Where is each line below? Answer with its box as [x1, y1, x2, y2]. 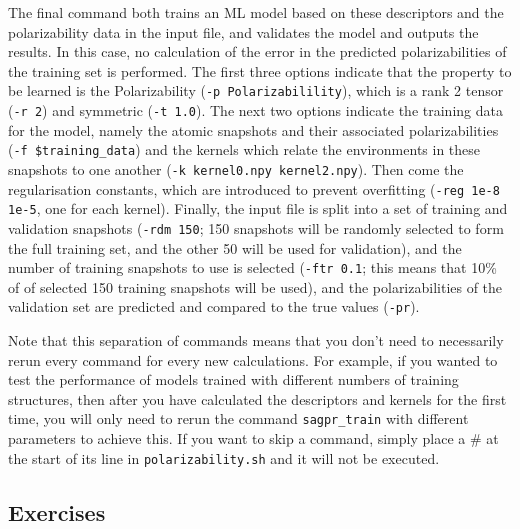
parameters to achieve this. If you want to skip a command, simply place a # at [8, 428, 499, 449]
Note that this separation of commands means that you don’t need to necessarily [8, 330, 504, 351]
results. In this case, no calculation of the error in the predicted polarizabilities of [8, 41, 507, 62]
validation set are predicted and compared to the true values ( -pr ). [8, 296, 420, 317]
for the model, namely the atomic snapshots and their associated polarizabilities [8, 119, 499, 140]
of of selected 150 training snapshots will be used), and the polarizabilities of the [8, 276, 503, 297]
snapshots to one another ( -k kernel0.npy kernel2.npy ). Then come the [8, 158, 464, 179]
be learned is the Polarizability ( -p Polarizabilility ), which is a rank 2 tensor [8, 80, 504, 101]
